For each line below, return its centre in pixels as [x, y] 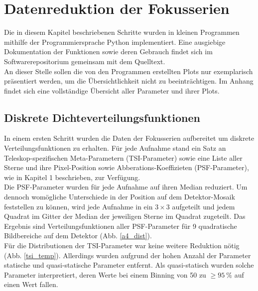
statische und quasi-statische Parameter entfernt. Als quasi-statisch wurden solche [129, 265]
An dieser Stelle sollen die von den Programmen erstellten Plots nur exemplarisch [129, 71]
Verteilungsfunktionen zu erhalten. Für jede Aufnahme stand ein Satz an [115, 148]
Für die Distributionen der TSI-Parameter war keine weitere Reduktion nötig [122, 245]
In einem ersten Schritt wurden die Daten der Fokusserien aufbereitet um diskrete [129, 138]
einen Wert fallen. [31, 284]
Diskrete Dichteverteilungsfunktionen [102, 117]
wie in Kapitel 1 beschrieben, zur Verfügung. [72, 177]
